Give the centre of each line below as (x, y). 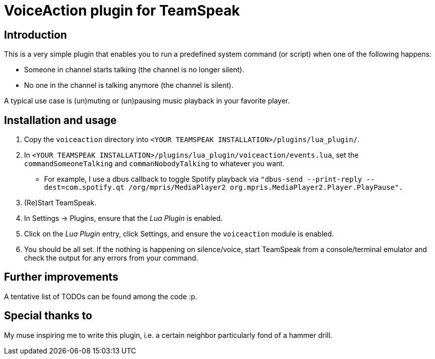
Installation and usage (60, 120)
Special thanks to (48, 316)
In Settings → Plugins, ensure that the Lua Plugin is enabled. (124, 218)
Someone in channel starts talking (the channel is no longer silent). (134, 70)
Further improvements (61, 277)
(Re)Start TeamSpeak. (60, 203)
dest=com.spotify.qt (84, 188)
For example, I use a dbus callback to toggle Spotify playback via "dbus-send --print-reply (203, 179)
